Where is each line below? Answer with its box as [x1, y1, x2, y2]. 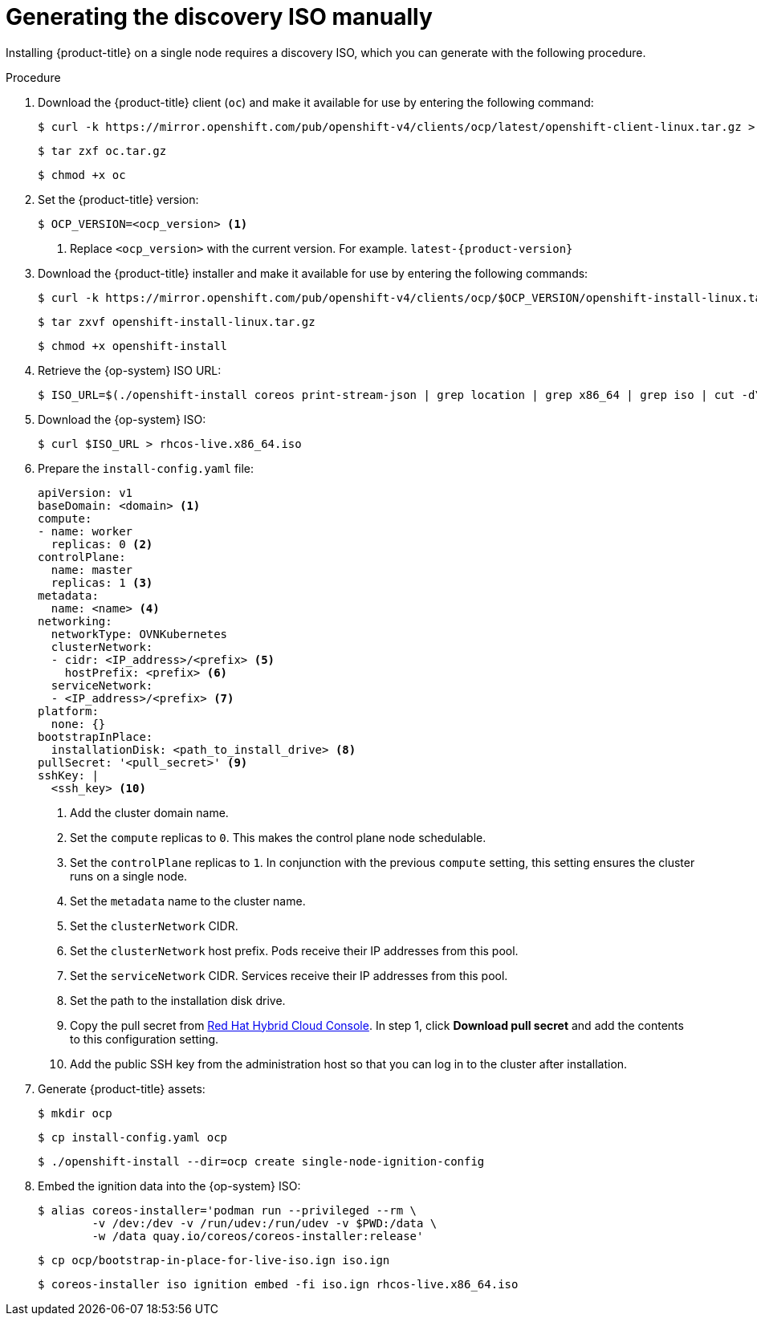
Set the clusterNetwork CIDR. [70, 918, 238, 933]
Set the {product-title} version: [38, 192, 199, 206]
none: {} [51, 717, 106, 730]
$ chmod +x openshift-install [38, 339, 228, 352]
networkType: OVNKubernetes [51, 627, 228, 641]
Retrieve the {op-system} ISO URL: [38, 363, 222, 377]
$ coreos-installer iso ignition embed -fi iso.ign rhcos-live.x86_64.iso [38, 1277, 519, 1291]
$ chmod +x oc [38, 168, 126, 181]
